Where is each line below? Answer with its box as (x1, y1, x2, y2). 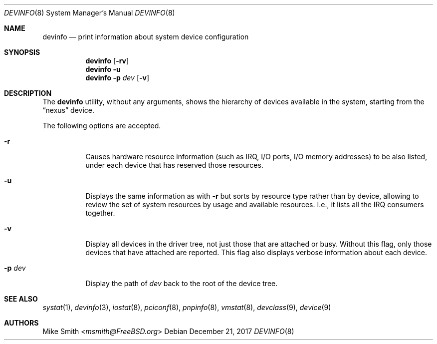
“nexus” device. (42, 106, 95, 114)
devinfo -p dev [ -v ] (85, 73, 150, 82)
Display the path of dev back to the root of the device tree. (85, 279, 278, 288)
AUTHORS (4, 319, 39, 327)
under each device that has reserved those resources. (85, 161, 263, 169)
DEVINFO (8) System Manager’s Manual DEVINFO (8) (4, 8, 175, 17)
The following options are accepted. (42, 121, 161, 130)
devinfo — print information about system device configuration (42, 32, 249, 41)
